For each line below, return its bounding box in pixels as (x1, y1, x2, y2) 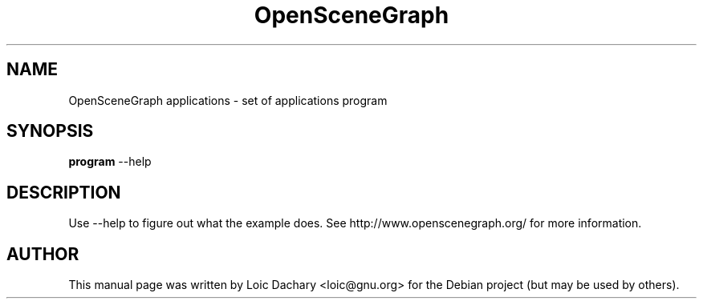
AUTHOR (6, 243, 79, 264)
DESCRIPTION (6, 182, 121, 203)
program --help (68, 155, 152, 169)
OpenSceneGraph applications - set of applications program (68, 93, 388, 107)
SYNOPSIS (6, 121, 94, 142)
